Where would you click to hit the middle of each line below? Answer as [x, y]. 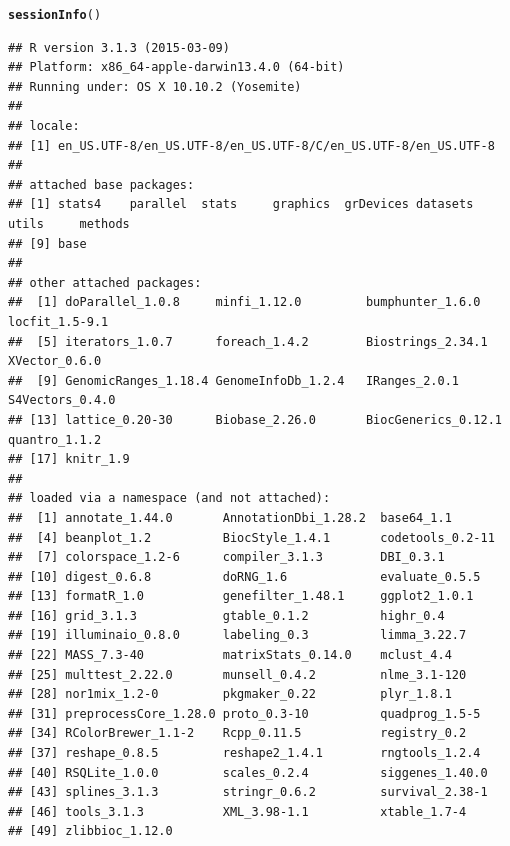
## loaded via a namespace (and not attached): [169, 498]
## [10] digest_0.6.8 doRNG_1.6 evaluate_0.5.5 [244, 576]
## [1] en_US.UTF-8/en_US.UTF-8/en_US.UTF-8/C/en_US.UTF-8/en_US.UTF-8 [251, 145]
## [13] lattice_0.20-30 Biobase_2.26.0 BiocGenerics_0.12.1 [255, 419]
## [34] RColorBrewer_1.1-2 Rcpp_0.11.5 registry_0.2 [237, 733]
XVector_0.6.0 [55, 361]
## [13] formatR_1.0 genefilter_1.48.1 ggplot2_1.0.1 [241, 596]
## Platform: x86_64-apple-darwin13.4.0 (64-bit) [176, 67]
